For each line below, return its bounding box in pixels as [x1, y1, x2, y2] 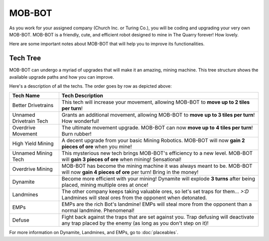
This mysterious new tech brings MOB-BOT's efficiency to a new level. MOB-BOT [61, 150, 253, 157]
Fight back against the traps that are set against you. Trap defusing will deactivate [61, 214, 254, 221]
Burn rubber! [61, 130, 92, 137]
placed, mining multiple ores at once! [61, 182, 149, 189]
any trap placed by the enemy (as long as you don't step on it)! [61, 220, 209, 227]
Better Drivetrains [12, 102, 54, 109]
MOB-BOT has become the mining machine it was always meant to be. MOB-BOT [61, 162, 253, 169]
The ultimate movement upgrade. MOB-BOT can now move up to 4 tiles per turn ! [61, 124, 253, 131]
